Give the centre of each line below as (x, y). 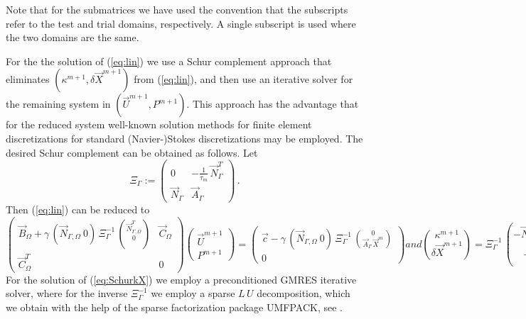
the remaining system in (58, 104)
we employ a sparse (193, 293)
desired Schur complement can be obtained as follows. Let (132, 152)
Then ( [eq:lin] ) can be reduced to (78, 209)
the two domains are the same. (73, 37)
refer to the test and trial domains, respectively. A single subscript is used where (181, 23)
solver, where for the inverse (67, 293)
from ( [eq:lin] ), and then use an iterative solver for (243, 79)
